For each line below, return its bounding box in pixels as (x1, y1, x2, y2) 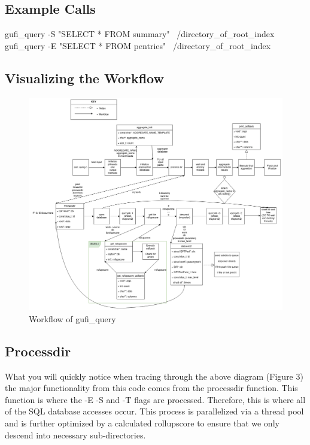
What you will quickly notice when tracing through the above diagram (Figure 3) (5, 370, 303, 382)
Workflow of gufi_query (29, 312, 116, 325)
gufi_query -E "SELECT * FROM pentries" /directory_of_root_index (5, 39, 271, 52)
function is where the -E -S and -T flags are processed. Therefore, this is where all (5, 393, 306, 405)
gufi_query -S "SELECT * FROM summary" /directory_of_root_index (5, 28, 275, 40)
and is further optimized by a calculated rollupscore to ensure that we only (5, 417, 279, 429)
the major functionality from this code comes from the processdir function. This (5, 382, 298, 394)
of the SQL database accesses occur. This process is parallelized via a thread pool (5, 405, 304, 417)
